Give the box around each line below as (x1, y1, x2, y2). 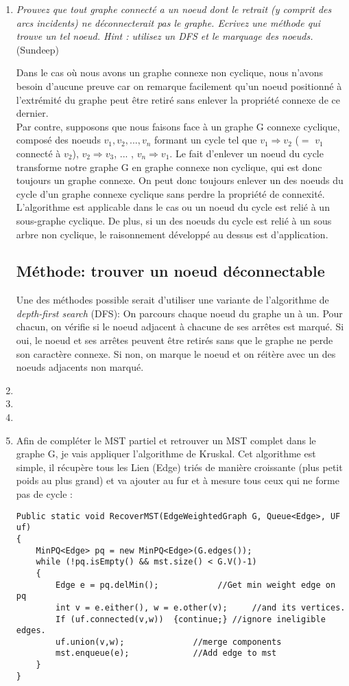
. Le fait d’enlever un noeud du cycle (169, 146, 324, 160)
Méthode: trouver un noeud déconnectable (16, 260, 325, 282)
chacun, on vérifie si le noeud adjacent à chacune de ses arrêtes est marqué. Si (16, 319, 344, 334)
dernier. (16, 106, 49, 120)
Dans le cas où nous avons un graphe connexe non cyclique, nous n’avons (16, 65, 323, 80)
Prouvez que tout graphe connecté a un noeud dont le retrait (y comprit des (16, 2, 332, 16)
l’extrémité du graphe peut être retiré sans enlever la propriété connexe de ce (16, 92, 340, 106)
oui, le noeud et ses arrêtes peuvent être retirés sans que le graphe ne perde (16, 333, 333, 347)
